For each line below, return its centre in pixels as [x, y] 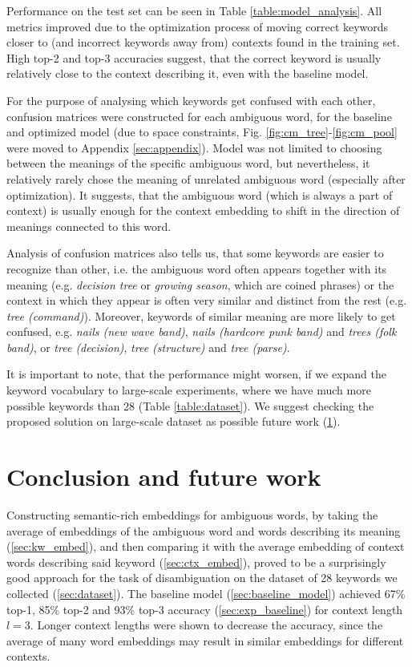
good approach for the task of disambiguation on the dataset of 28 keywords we [202, 578]
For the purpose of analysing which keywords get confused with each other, [191, 100]
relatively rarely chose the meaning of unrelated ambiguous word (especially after [206, 178]
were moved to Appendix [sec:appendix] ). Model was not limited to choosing [194, 147]
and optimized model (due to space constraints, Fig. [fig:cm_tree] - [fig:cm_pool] [202, 132]
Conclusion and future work [164, 477]
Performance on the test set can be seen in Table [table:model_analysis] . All [194, 10]
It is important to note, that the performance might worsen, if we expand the [196, 374]
